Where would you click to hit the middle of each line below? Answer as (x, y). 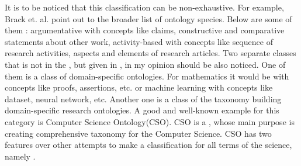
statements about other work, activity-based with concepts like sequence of (139, 41)
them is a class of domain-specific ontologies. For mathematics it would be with (147, 76)
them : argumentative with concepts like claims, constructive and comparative (145, 30)
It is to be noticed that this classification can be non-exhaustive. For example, (144, 7)
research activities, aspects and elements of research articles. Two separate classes (150, 53)
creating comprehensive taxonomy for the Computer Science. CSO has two (138, 133)
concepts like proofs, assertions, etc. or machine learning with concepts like (139, 87)
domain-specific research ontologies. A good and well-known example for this (142, 110)
